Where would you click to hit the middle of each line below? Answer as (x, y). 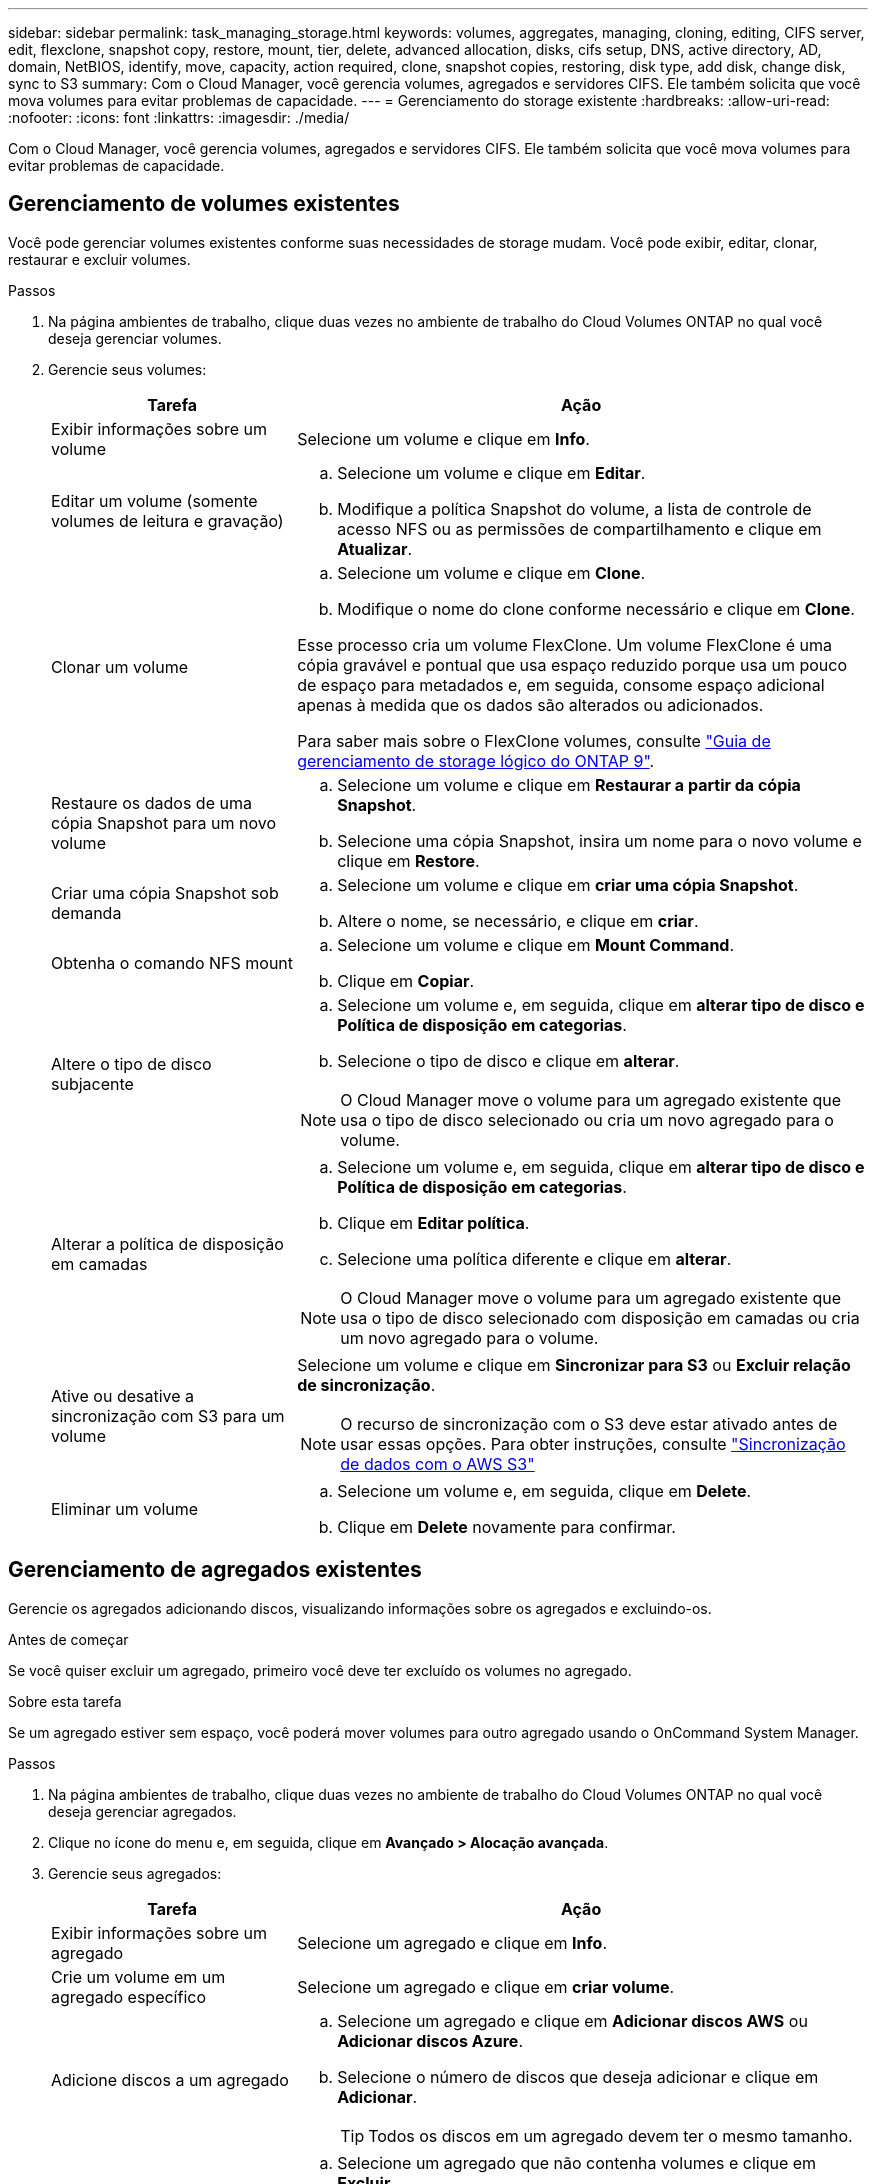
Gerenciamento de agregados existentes (215, 1570)
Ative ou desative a (123, 1395)
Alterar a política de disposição (167, 1243)
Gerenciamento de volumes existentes (204, 204)
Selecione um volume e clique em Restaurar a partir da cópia (569, 784)
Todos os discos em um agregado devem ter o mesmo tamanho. (610, 2135)
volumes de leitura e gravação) (167, 520)
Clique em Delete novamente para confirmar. (506, 1526)
